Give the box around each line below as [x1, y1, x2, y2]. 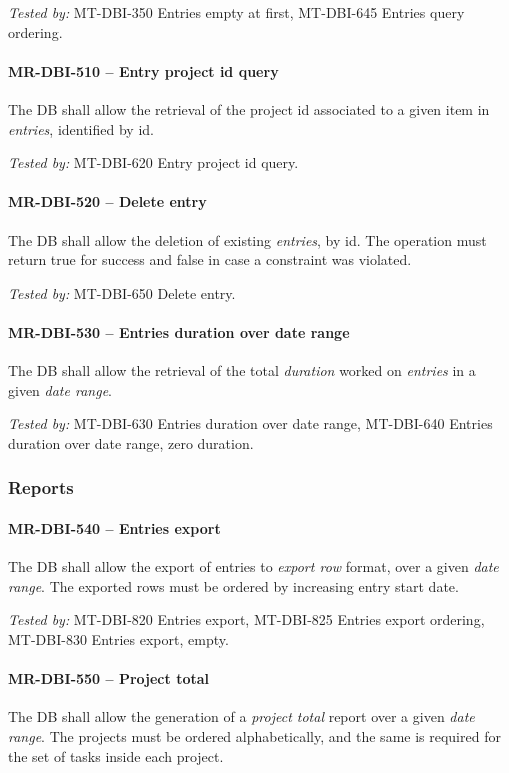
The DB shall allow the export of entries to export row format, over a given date [8, 556, 499, 577]
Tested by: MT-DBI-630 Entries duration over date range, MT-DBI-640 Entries [8, 413, 493, 434]
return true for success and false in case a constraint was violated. [8, 249, 412, 270]
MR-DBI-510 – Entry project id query [8, 60, 279, 81]
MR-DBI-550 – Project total [8, 668, 209, 689]
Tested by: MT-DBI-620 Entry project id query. [8, 152, 299, 173]
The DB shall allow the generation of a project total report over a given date [8, 706, 475, 727]
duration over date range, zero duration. [8, 432, 254, 453]
